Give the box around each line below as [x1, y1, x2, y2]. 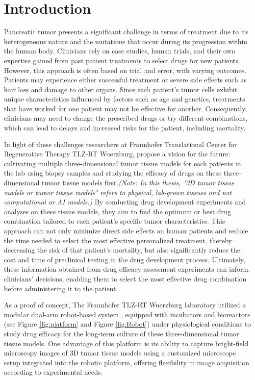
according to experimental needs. [4, 367, 103, 377]
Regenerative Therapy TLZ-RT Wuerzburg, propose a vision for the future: [4, 149, 230, 159]
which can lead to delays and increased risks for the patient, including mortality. [4, 123, 246, 133]
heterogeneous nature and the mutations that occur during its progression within [4, 36, 248, 46]
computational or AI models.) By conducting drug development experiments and [4, 197, 246, 207]
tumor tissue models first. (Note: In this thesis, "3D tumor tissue [42, 177, 234, 188]
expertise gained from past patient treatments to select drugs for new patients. [4, 55, 240, 65]
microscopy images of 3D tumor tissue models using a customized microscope [4, 348, 236, 358]
